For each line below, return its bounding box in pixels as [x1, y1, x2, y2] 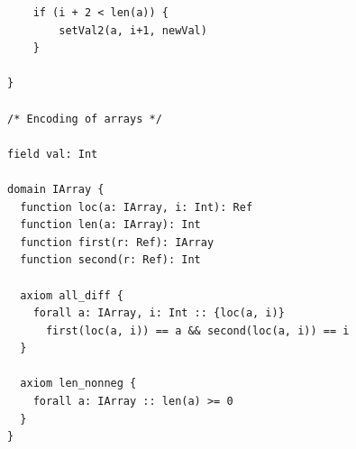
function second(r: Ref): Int [20, 253, 201, 267]
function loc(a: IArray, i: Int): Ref [20, 200, 253, 214]
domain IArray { [7, 182, 105, 196]
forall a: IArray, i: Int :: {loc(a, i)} [32, 307, 285, 320]
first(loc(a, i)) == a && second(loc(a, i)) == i [45, 324, 350, 337]
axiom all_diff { [20, 289, 123, 302]
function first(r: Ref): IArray [20, 235, 215, 249]
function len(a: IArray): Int [20, 218, 201, 232]
